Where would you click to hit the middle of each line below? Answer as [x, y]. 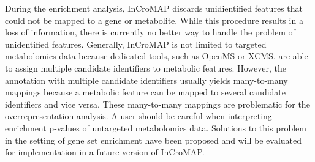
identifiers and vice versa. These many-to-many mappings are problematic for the [157, 104]
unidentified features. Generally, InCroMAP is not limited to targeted [136, 44]
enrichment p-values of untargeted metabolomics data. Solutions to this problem [156, 127]
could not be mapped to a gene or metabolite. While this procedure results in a [154, 20]
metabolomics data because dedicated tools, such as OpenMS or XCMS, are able [157, 56]
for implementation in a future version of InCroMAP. [105, 152]
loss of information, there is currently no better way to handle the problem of [150, 32]
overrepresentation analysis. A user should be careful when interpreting [139, 116]
